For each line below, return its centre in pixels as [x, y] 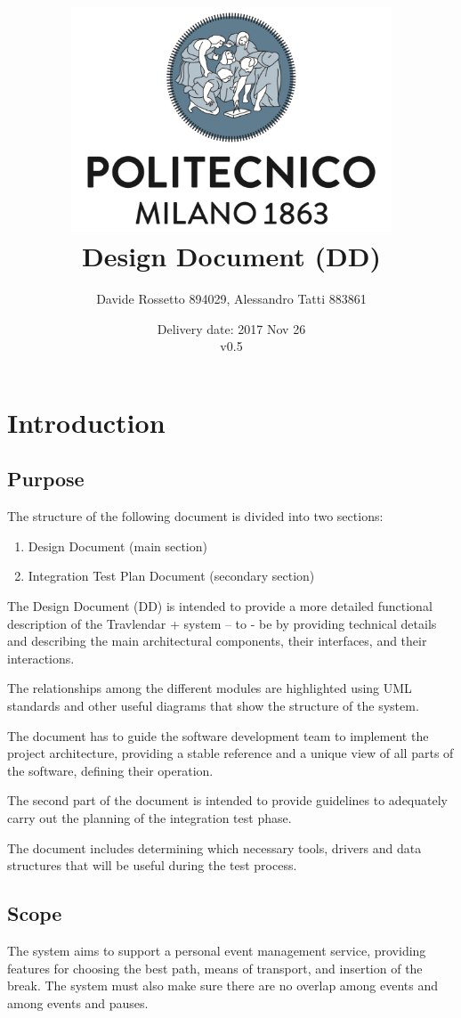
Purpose [46, 479]
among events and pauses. [78, 1002]
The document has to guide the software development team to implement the [218, 735]
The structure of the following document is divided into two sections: [195, 516]
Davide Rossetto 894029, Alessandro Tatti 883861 [231, 299]
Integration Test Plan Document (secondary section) [171, 576]
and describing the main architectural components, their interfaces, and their [217, 641]
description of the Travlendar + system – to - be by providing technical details [222, 623]
